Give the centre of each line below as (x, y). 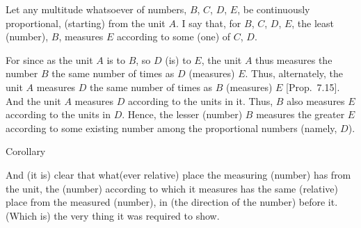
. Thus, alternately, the (294, 73)
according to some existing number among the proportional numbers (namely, (171, 128)
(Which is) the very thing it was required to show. (113, 215)
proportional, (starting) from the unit (86, 23)
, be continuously (274, 9)
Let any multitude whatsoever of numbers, (96, 9)
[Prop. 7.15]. (313, 87)
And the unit (33, 100)
